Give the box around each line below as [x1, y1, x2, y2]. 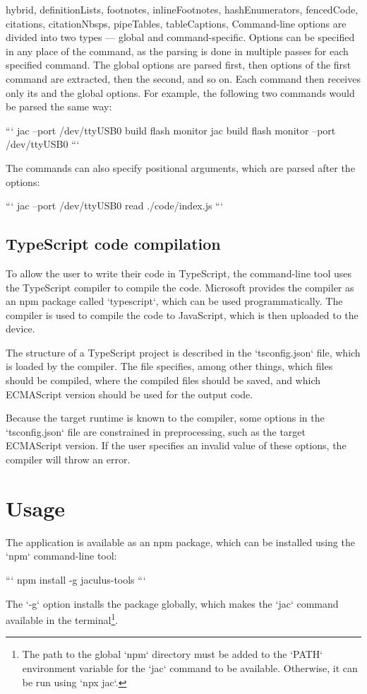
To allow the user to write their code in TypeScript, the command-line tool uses [6, 265, 351, 280]
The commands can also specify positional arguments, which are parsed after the [6, 160, 355, 175]
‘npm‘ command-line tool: [6, 548, 117, 563]
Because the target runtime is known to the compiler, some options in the [6, 410, 325, 425]
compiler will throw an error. [6, 452, 131, 467]
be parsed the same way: [6, 99, 112, 114]
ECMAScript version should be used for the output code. [6, 386, 253, 401]
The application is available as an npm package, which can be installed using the [6, 534, 355, 549]
